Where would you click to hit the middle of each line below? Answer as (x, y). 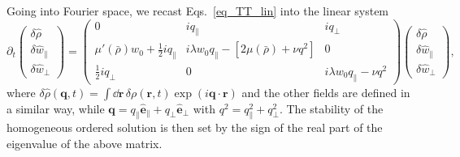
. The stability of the (331, 108)
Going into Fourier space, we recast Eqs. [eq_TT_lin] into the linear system (198, 11)
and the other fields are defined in (326, 92)
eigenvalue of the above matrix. (85, 144)
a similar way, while (56, 108)
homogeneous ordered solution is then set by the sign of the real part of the (195, 127)
